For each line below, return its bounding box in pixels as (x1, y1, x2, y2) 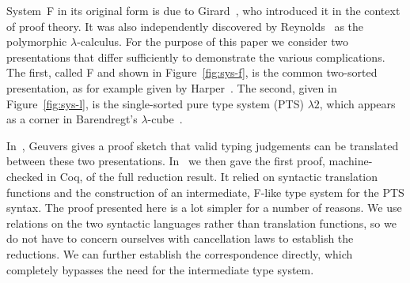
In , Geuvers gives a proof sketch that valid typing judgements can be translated (6, 137, 399, 153)
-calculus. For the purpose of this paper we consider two (77, 33, 348, 50)
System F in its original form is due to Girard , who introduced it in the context (6, 2, 401, 18)
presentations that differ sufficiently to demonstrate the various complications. (6, 48, 385, 65)
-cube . (147, 111, 183, 127)
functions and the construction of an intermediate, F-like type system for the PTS (6, 183, 404, 200)
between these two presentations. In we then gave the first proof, (6, 153, 325, 169)
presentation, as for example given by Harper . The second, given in (6, 79, 337, 96)
